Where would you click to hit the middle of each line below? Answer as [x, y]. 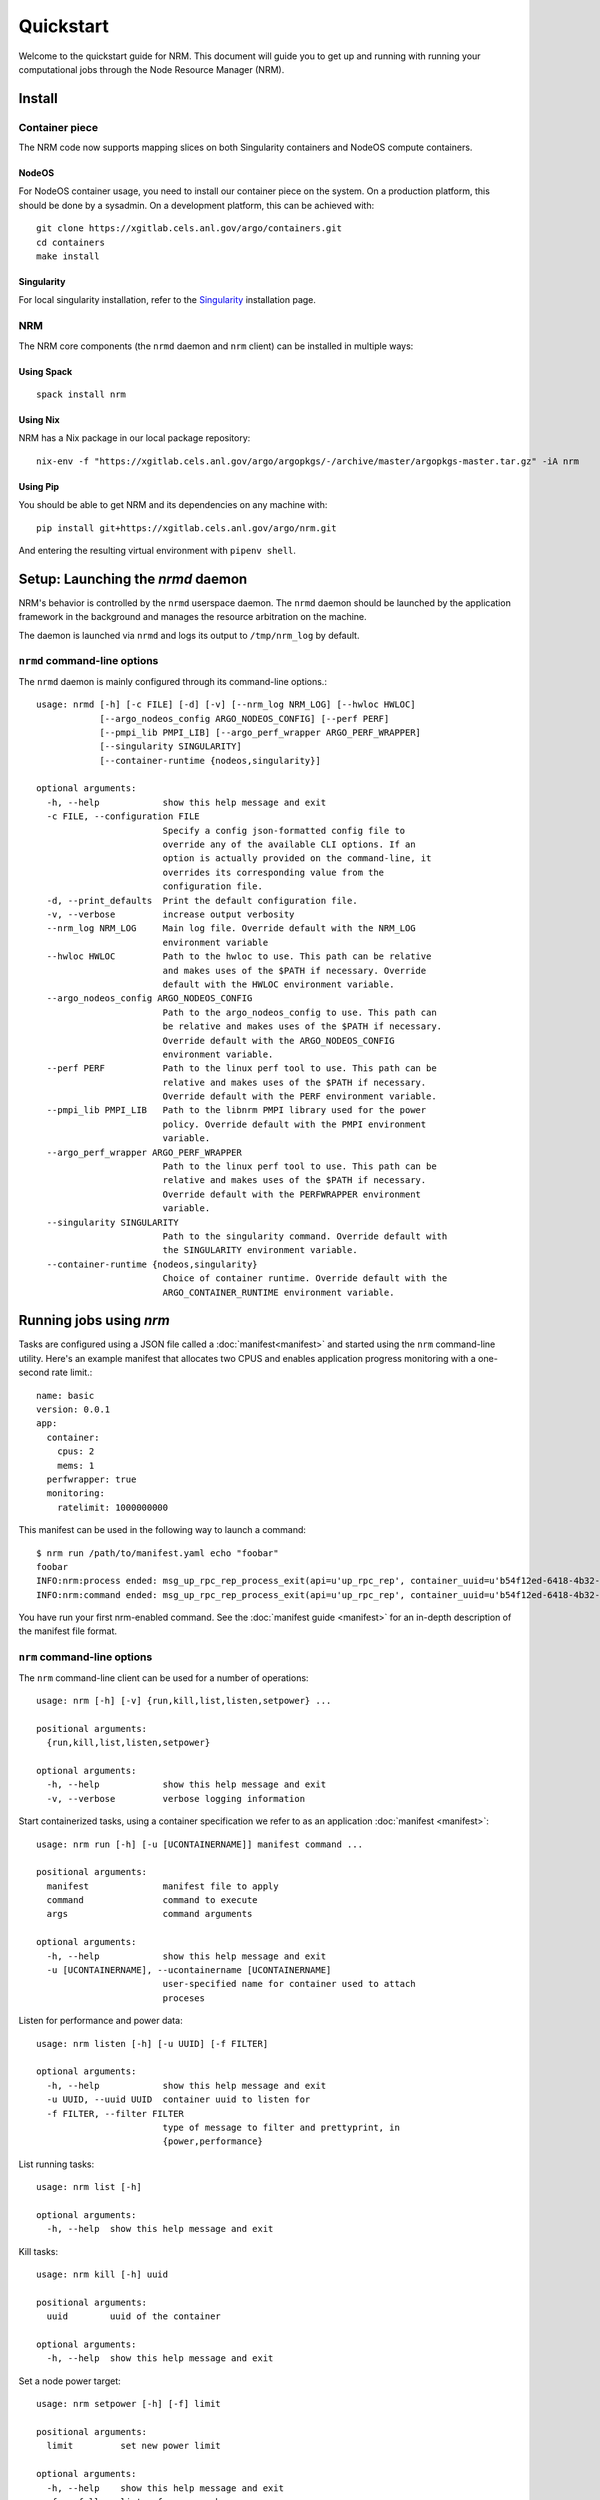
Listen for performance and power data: [101, 2021]
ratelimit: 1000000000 [112, 1507]
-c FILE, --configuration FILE [123, 816]
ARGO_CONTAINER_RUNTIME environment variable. [278, 1292]
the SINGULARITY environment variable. [260, 1250]
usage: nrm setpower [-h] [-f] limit [129, 2404]
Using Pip [39, 486]
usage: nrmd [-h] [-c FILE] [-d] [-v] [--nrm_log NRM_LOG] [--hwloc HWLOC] [226, 704]
